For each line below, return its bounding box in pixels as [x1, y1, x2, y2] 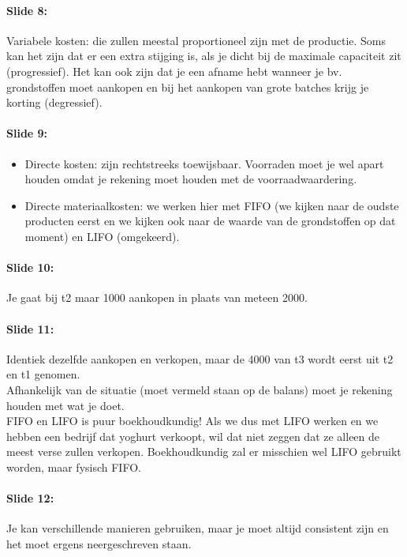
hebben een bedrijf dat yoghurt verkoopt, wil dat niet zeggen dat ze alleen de [6, 427, 380, 444]
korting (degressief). [6, 94, 103, 111]
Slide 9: [6, 125, 48, 141]
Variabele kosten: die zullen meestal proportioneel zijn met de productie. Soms [6, 32, 386, 48]
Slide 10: [6, 259, 54, 276]
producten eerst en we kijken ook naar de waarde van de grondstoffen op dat [24, 213, 396, 229]
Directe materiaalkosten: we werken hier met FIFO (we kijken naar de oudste [24, 197, 399, 213]
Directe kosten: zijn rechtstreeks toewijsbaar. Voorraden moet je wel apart [24, 155, 384, 171]
